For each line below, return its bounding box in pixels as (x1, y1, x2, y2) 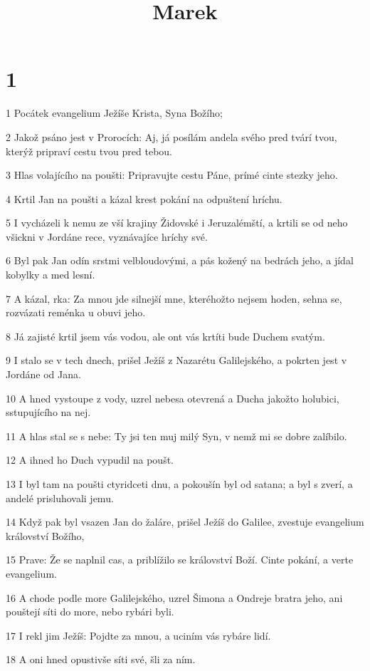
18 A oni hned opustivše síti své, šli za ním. (6, 652, 196, 667)
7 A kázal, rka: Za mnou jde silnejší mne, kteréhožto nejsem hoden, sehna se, (6, 291, 342, 306)
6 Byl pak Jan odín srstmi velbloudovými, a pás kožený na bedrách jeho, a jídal (6, 253, 354, 268)
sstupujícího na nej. (6, 405, 91, 420)
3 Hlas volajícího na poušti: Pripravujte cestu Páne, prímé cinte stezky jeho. (6, 167, 338, 182)
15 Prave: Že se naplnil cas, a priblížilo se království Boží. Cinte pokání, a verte (6, 552, 354, 567)
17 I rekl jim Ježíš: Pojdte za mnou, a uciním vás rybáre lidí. (6, 628, 271, 643)
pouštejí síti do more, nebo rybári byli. (6, 604, 174, 619)
